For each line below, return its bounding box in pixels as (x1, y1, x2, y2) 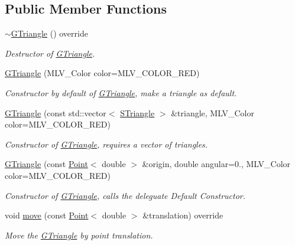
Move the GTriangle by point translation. (5, 228, 153, 241)
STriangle (120, 106, 155, 119)
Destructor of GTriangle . (5, 47, 95, 59)
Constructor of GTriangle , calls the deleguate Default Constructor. (5, 189, 246, 201)
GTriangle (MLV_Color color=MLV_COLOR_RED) (5, 67, 200, 79)
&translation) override (142, 209, 223, 221)
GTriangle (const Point (5, 158, 88, 170)
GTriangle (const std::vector (5, 106, 106, 119)
